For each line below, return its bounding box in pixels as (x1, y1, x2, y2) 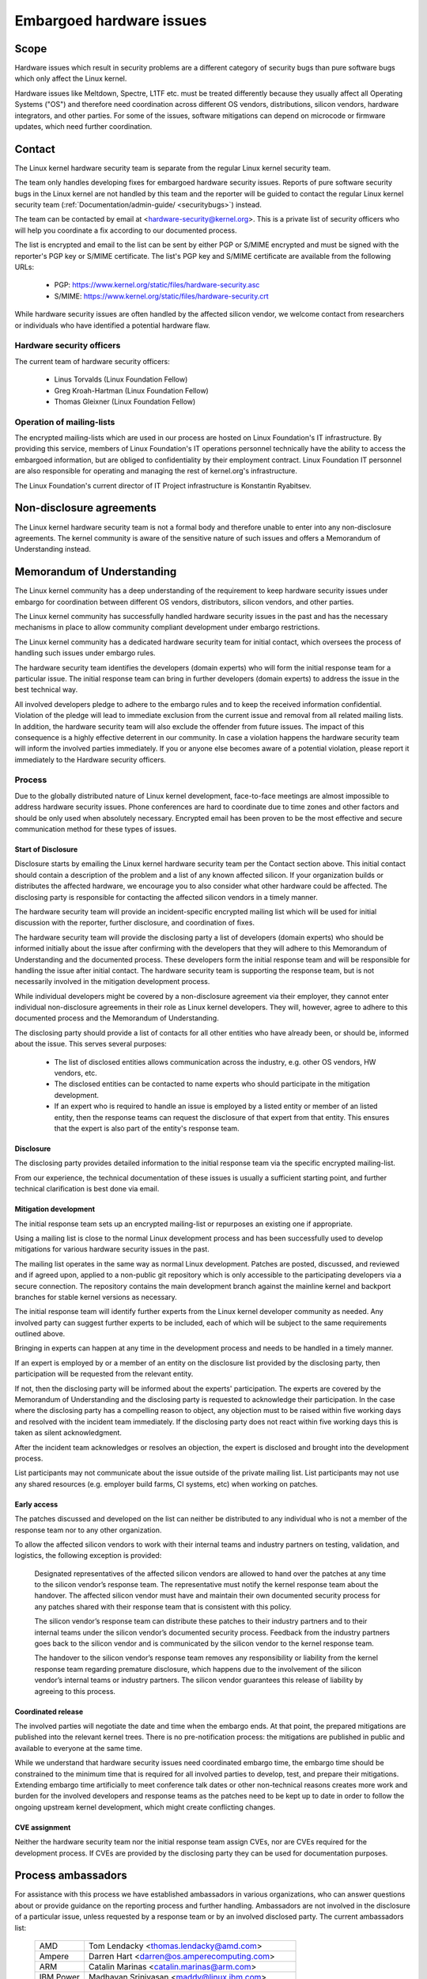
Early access (14, 1499, 59, 1509)
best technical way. (14, 685, 78, 694)
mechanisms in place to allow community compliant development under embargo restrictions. (14, 622, 320, 632)
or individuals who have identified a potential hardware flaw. (14, 321, 211, 330)
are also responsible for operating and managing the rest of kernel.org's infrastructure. (14, 466, 298, 476)
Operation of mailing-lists (14, 416, 115, 427)
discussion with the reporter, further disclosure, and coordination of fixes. (14, 918, 255, 928)
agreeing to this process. (34, 1686, 116, 1696)
